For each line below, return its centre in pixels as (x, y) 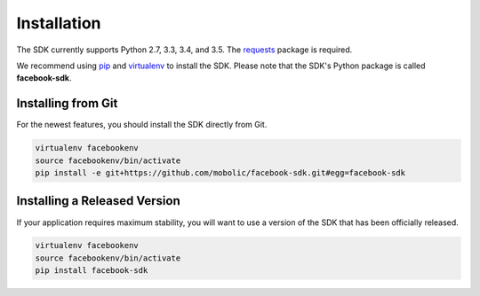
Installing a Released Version (99, 201)
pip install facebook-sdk (92, 271)
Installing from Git (67, 103)
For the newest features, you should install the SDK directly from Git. (142, 125)
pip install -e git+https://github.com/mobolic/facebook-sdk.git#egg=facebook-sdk (220, 173)
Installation (59, 23)
